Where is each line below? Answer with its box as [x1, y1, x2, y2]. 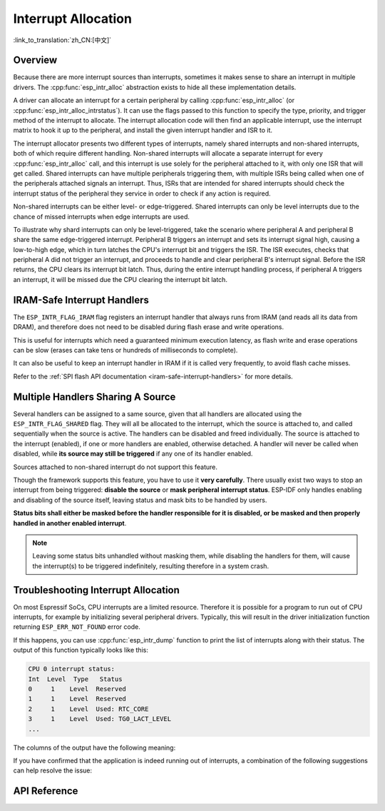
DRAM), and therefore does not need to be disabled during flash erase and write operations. [13, 323, 284, 331]
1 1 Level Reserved [28, 695, 126, 703]
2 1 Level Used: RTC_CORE [28, 705, 149, 713]
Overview [13, 54, 58, 66]
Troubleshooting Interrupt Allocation [13, 584, 180, 596]
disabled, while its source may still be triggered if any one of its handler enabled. [13, 450, 253, 458]
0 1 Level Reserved [28, 685, 126, 692]
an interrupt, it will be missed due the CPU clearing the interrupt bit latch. [13, 275, 228, 283]
